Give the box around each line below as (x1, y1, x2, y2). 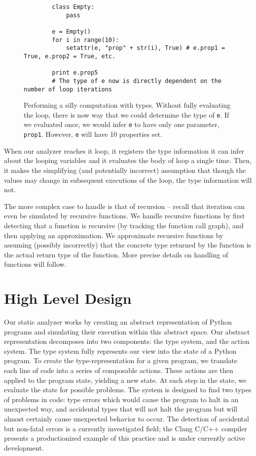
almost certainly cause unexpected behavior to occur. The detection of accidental (4, 413, 249, 423)
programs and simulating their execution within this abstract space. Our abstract (4, 326, 250, 336)
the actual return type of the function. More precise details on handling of (4, 249, 228, 259)
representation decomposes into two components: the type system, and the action (4, 336, 250, 346)
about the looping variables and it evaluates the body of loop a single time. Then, (4, 155, 252, 166)
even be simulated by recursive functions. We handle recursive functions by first (4, 210, 245, 221)
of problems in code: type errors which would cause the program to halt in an (4, 394, 239, 404)
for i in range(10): (52, 36, 119, 43)
